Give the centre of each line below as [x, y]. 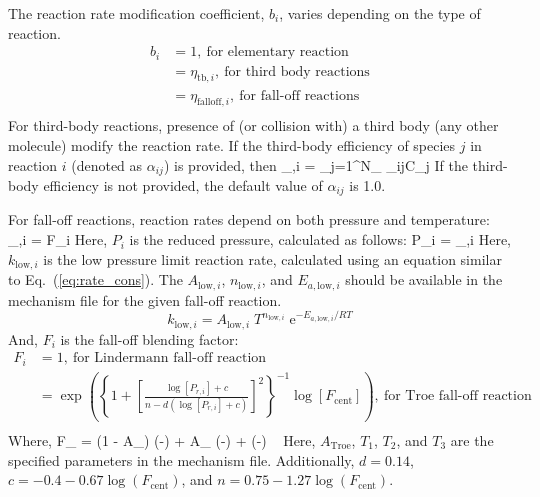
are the [472, 439]
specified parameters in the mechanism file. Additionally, [181, 459]
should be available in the [424, 279]
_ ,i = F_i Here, [58, 239]
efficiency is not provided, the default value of [183, 185]
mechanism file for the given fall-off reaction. [145, 299]
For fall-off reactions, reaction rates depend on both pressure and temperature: [249, 219]
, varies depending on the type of [380, 13]
